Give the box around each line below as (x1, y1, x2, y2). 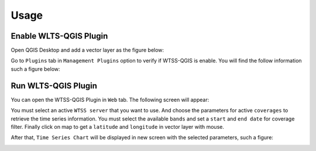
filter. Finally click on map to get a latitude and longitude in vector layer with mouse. (11, 123, 225, 130)
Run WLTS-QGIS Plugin (11, 81, 98, 91)
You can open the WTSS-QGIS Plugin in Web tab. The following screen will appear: (11, 96, 209, 103)
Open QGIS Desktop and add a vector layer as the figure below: (11, 47, 164, 54)
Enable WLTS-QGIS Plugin (11, 31, 108, 41)
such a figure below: (11, 65, 61, 73)
